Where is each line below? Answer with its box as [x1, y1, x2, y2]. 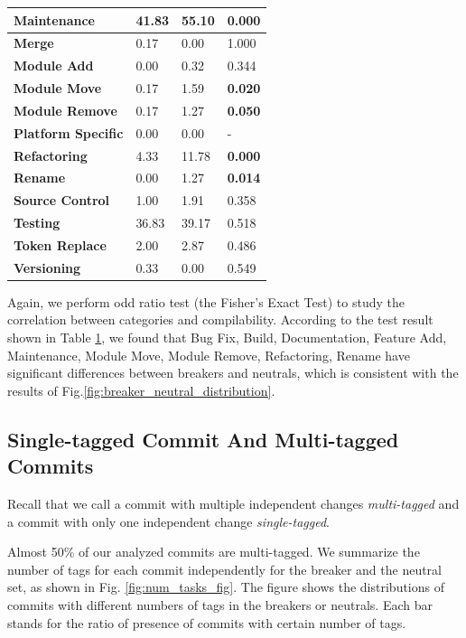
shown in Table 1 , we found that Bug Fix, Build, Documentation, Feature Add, [7, 328, 447, 347]
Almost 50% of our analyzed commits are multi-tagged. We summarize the [7, 542, 420, 561]
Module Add [14, 56, 94, 75]
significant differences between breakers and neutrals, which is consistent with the [7, 363, 459, 382]
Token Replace [14, 235, 107, 254]
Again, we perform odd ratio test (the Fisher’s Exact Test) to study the [7, 292, 405, 311]
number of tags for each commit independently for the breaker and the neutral [7, 559, 442, 578]
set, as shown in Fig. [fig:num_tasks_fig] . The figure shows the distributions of [7, 577, 444, 596]
